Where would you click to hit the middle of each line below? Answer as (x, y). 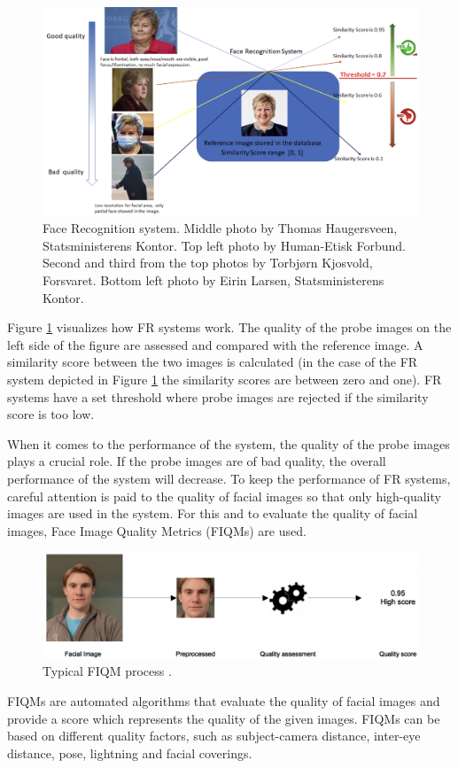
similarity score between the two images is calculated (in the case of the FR (213, 362)
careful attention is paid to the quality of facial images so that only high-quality (224, 496)
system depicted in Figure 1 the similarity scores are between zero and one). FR (225, 379)
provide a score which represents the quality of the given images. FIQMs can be (224, 718)
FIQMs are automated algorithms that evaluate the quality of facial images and (224, 700)
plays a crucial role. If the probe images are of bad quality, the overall (197, 461)
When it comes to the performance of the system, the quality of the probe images (229, 443)
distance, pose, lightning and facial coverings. (130, 752)
